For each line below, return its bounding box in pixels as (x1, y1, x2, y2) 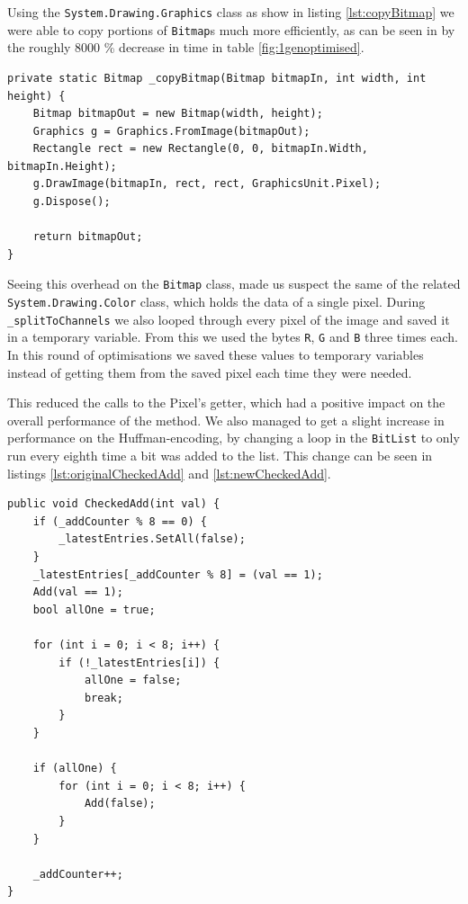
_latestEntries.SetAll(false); (58, 533, 246, 546)
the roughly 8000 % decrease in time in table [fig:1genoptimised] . (7, 38, 364, 57)
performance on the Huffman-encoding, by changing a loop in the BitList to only (7, 428, 460, 447)
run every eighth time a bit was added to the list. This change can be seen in (7, 446, 433, 465)
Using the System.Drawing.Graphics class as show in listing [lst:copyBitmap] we (7, 3, 454, 21)
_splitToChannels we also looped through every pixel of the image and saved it (7, 309, 450, 328)
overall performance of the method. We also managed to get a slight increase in (7, 410, 445, 429)
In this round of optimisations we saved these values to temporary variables (7, 345, 424, 364)
